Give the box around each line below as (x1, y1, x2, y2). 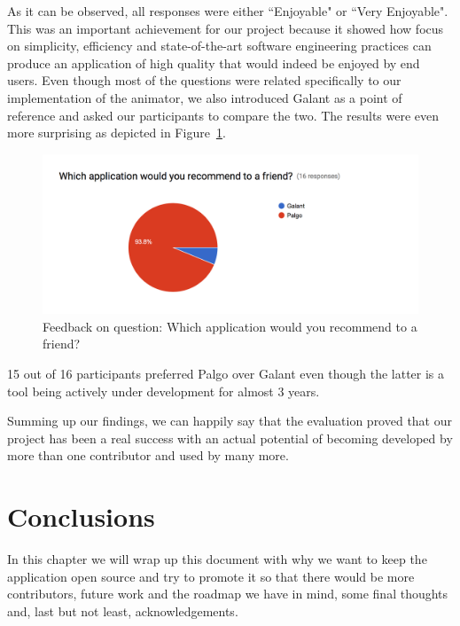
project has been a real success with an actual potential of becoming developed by (7, 428, 453, 447)
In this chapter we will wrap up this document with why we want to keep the (7, 550, 427, 568)
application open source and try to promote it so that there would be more (7, 567, 415, 585)
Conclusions (7, 498, 155, 535)
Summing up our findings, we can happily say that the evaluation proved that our (7, 411, 452, 430)
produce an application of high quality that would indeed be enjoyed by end (7, 53, 420, 72)
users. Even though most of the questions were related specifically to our (7, 71, 402, 90)
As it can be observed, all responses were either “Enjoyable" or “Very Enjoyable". (7, 2, 448, 20)
